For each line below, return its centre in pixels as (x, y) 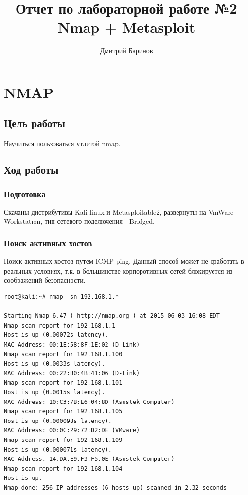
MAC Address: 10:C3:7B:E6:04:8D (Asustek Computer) (89, 402)
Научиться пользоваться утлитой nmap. (62, 143)
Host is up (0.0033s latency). (54, 364)
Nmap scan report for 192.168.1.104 (63, 468)
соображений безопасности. (45, 280)
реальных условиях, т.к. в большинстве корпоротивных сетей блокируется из (118, 270)
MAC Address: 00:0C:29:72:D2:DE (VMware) (72, 431)
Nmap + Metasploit (126, 27)
